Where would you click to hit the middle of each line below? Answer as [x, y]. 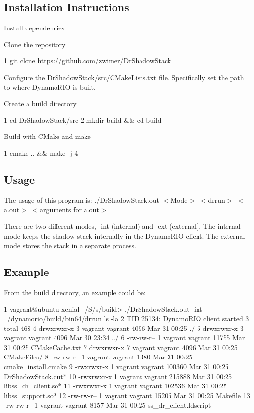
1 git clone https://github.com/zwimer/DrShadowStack [88, 61]
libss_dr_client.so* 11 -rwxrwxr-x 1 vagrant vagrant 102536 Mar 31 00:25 [115, 386]
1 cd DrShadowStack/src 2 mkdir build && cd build [83, 120]
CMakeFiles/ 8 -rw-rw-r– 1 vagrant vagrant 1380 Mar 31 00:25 [98, 357]
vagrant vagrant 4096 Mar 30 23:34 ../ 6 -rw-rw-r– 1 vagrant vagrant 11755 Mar [125, 338]
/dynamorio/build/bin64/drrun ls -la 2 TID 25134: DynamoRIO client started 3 [128, 318]
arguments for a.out [70, 209]
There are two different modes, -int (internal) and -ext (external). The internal [122, 226]
